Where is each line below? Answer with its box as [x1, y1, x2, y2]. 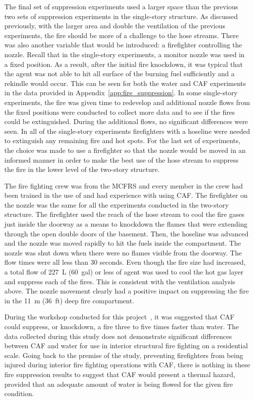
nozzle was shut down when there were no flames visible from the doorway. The [4, 247, 242, 257]
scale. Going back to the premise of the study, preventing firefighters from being [4, 350, 243, 360]
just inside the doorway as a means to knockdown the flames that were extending [4, 219, 248, 229]
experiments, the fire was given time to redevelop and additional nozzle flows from [4, 97, 250, 107]
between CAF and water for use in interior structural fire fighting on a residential [4, 340, 248, 351]
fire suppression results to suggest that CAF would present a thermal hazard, [4, 369, 235, 379]
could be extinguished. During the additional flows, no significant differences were [4, 116, 248, 126]
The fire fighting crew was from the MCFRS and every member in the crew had [4, 180, 243, 190]
